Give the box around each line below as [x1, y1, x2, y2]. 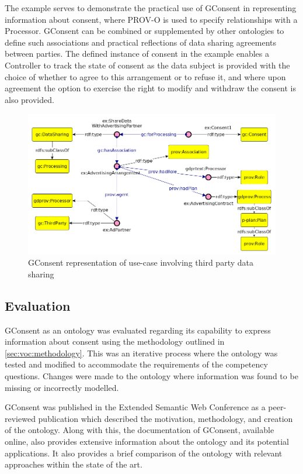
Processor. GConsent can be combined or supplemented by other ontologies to [5, 25, 284, 37]
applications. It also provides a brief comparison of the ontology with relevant [5, 446, 283, 459]
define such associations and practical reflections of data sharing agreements [5, 36, 277, 48]
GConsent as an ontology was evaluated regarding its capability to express [5, 324, 271, 336]
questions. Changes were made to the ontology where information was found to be [5, 369, 298, 382]
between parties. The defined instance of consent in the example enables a [5, 47, 269, 60]
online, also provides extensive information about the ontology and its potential [5, 435, 289, 447]
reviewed [5, 412, 36, 424]
